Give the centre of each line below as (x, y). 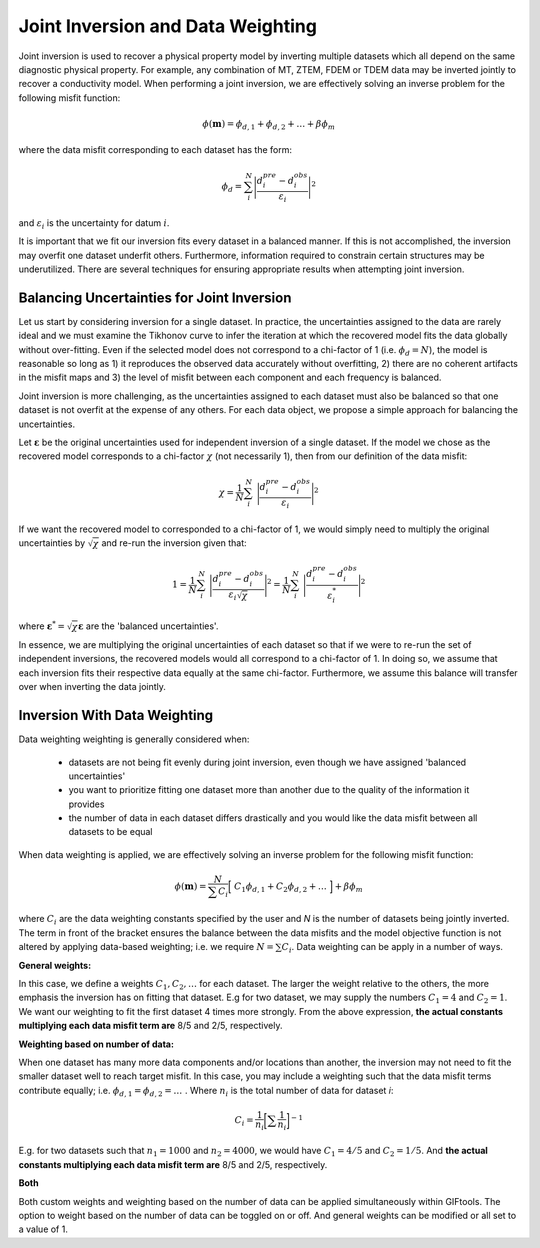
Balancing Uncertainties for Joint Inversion (155, 297)
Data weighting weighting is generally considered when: (134, 739)
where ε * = (41, 625)
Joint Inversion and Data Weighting (167, 26)
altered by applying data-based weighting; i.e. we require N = (146, 947)
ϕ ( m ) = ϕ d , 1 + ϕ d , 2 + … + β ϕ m (268, 125)
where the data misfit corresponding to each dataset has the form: (155, 150)
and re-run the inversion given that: (174, 543)
